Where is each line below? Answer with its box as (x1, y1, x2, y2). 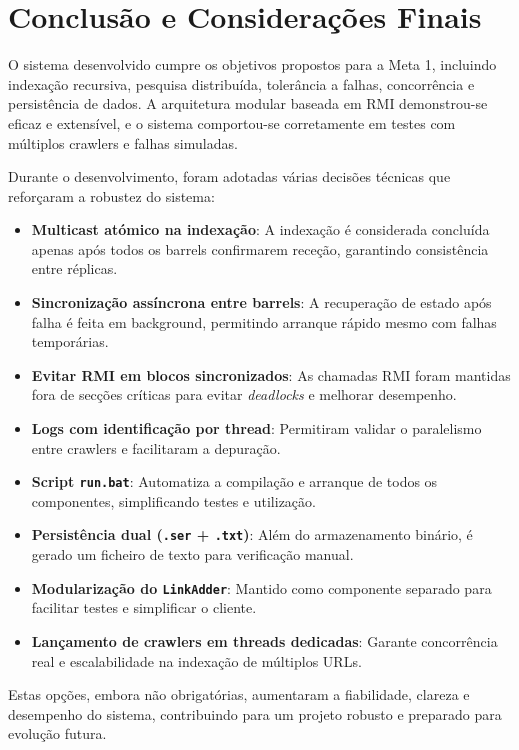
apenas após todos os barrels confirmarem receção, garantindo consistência (31, 238, 489, 259)
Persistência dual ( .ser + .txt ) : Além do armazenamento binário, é (31, 524, 473, 545)
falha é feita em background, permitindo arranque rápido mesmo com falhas (31, 311, 497, 332)
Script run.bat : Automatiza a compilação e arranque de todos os (31, 471, 438, 492)
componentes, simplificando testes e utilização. (31, 490, 316, 511)
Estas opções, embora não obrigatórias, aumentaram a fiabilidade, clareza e (8, 684, 470, 705)
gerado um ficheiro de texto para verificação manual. (31, 544, 354, 565)
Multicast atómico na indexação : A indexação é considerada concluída (31, 219, 490, 240)
